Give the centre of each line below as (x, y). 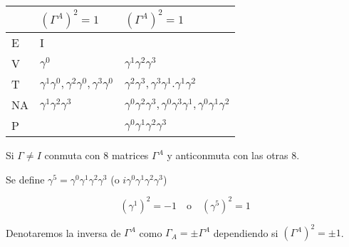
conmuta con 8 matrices (97, 155)
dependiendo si (246, 232)
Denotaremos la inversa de (63, 232)
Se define (25, 179)
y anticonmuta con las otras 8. (233, 155)
